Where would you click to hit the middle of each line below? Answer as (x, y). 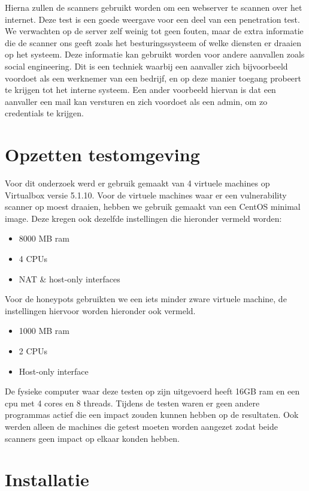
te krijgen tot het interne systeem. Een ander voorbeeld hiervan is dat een (140, 90)
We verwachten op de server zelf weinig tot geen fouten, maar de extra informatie (154, 31)
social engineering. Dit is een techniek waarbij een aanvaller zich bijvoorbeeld (146, 66)
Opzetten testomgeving (102, 154)
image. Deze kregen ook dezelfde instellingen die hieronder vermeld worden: (143, 218)
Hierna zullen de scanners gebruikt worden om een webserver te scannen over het (154, 7)
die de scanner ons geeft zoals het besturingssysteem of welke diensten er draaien (153, 42)
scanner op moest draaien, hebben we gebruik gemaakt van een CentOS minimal (153, 207)
